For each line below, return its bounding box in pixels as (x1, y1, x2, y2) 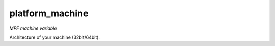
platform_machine (9, 8, 89, 19)
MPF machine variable (9, 25, 57, 31)
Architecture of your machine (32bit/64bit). (9, 34, 100, 40)
